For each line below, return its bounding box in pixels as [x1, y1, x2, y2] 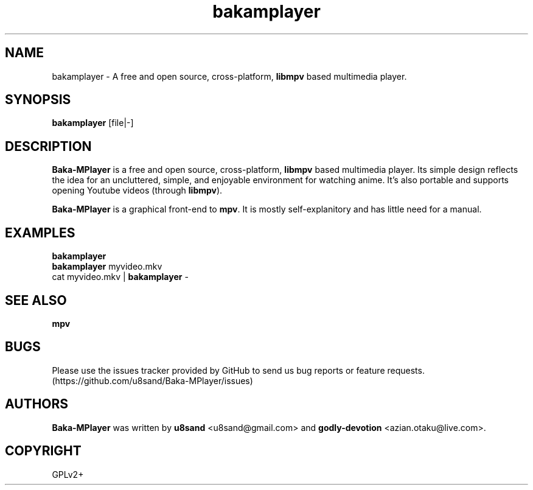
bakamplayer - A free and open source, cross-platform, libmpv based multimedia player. [52, 71, 407, 82]
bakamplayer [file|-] [52, 117, 134, 128]
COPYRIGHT [5, 443, 82, 459]
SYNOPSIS [5, 92, 71, 108]
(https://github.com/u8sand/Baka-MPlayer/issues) [52, 375, 253, 386]
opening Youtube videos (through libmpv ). [52, 185, 223, 196]
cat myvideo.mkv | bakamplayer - [52, 271, 189, 282]
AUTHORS [5, 396, 69, 412]
